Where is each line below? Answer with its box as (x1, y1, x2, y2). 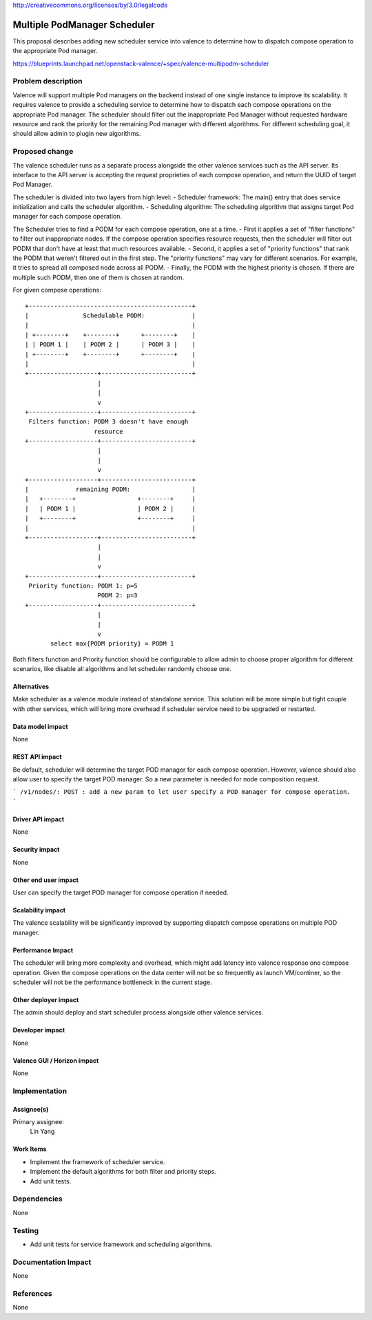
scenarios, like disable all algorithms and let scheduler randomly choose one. (12, 665, 232, 673)
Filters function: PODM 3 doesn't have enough (28, 418, 189, 426)
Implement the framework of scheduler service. (30, 1157, 165, 1166)
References (12, 1288, 52, 1298)
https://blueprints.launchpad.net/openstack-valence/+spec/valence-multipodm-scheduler (12, 59, 269, 68)
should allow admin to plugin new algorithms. (12, 130, 141, 138)
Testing (12, 1226, 39, 1235)
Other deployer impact (12, 995, 79, 1003)
